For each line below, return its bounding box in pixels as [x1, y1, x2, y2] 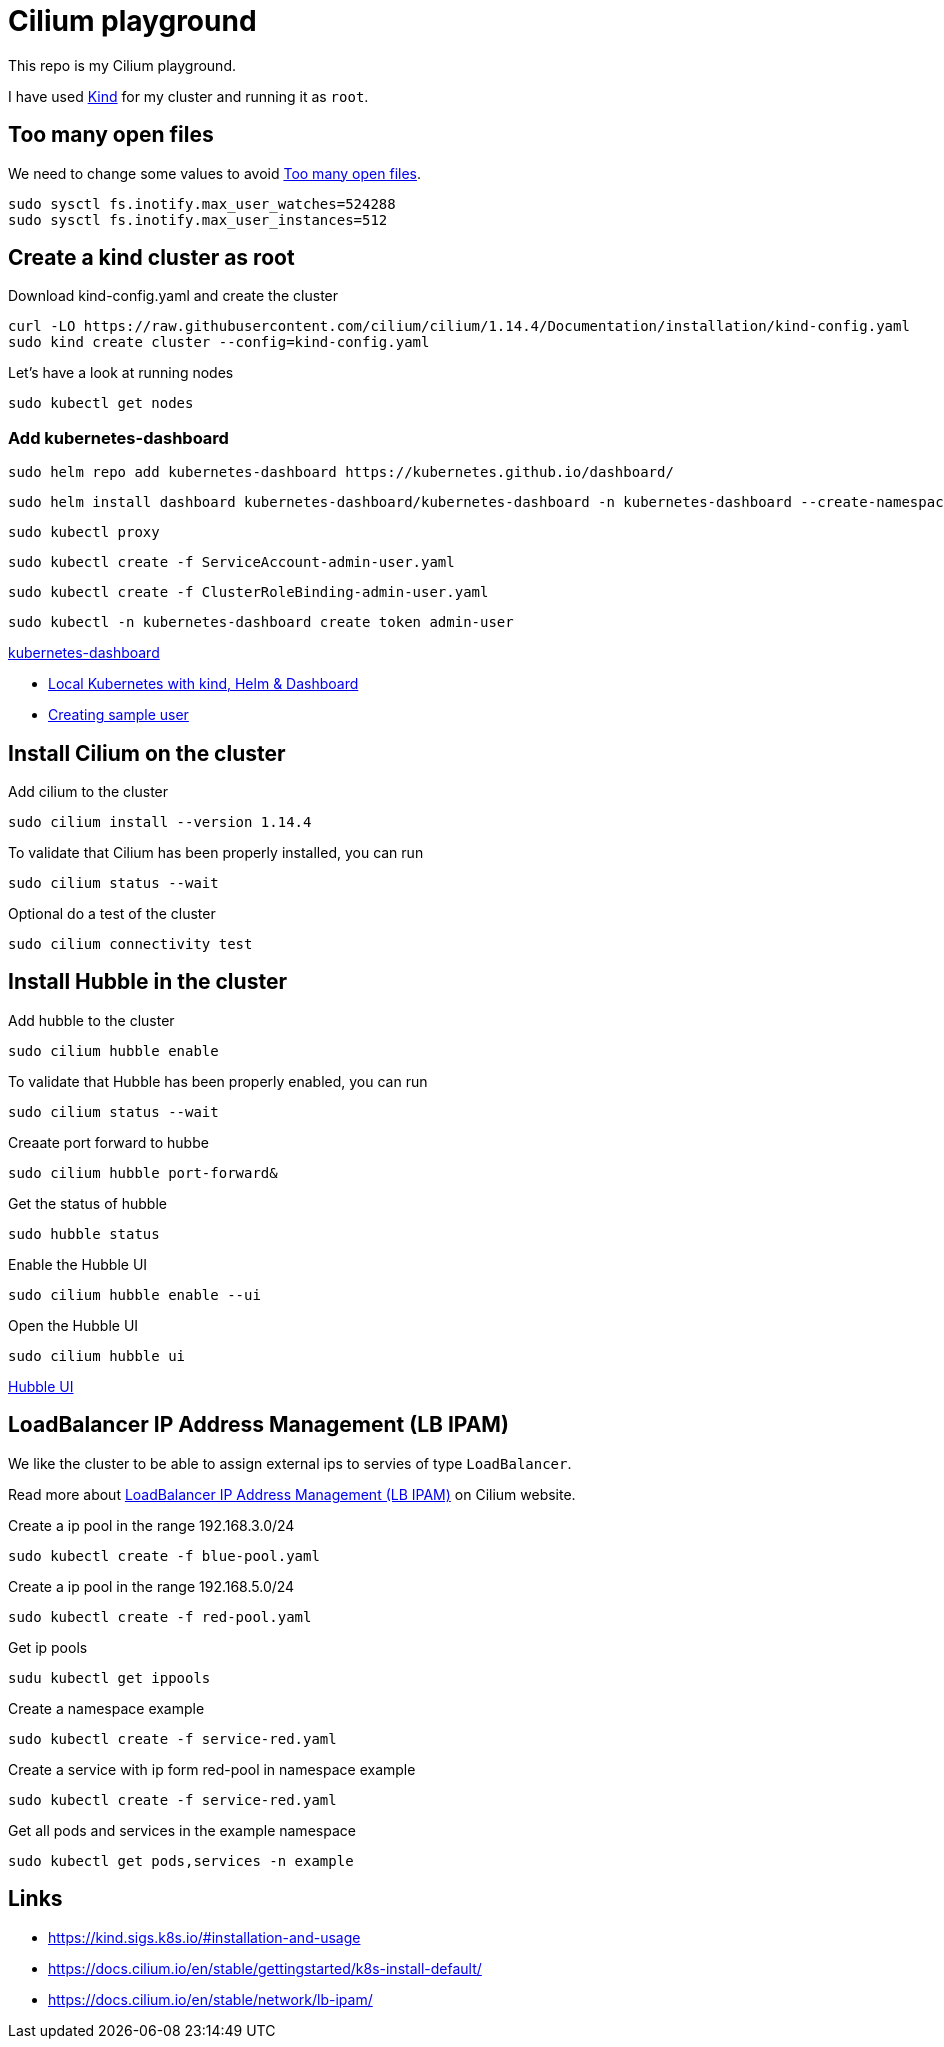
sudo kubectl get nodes [8, 395, 194, 412]
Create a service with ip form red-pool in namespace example [8, 1760, 416, 1778]
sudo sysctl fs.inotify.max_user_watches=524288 [8, 195, 396, 212]
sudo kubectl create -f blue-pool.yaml [8, 1547, 320, 1564]
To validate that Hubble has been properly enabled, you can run [8, 1072, 428, 1090]
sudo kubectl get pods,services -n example [8, 1852, 354, 1869]
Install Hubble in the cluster [8, 969, 287, 995]
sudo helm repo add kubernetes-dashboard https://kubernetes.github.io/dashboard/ [8, 464, 674, 481]
